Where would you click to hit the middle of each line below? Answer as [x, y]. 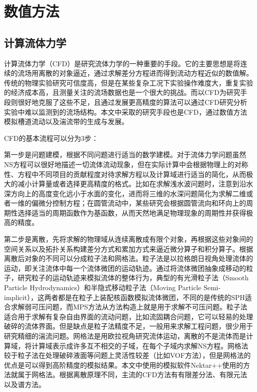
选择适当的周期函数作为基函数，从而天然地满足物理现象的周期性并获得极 [135, 212]
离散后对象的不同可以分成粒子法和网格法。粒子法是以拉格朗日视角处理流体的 [128, 258]
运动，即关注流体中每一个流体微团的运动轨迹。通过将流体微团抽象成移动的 [125, 268]
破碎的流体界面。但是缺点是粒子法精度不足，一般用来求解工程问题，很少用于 [128, 326]
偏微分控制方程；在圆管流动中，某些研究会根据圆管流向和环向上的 [139, 203]
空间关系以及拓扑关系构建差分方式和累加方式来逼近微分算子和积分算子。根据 [128, 248]
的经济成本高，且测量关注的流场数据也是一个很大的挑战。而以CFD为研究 [122, 92]
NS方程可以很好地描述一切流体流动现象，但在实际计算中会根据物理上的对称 [126, 164]
